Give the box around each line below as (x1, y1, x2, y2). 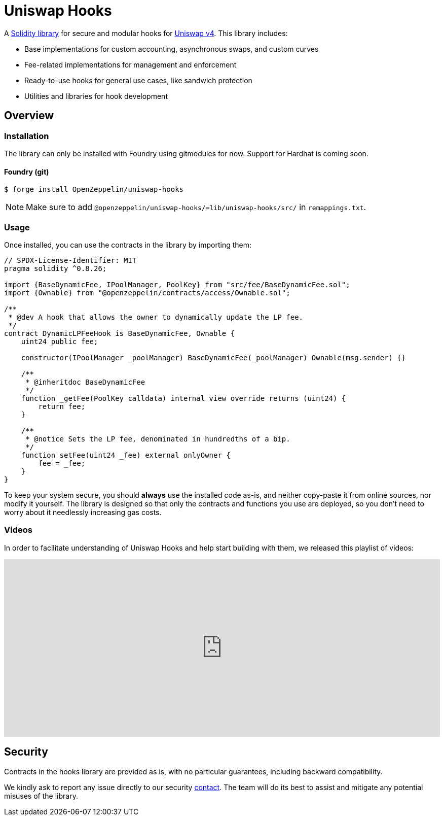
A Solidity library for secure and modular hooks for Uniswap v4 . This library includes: (4, 28, 288, 38)
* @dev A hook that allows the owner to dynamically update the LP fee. (8, 313, 304, 321)
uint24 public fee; (21, 337, 98, 346)
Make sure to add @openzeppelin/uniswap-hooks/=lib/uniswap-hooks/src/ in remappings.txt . (26, 202, 366, 213)
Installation (4, 130, 49, 141)
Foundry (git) (4, 167, 49, 176)
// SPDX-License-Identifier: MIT (4, 256, 137, 264)
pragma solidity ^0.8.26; (4, 264, 107, 272)
